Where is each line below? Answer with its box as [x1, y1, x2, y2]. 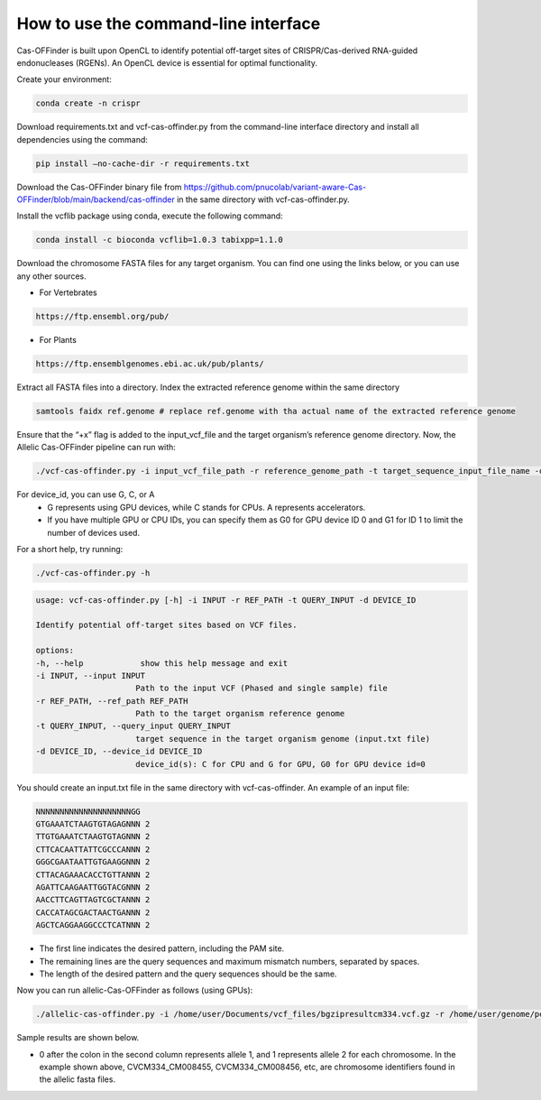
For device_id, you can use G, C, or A [16, 489, 155, 500]
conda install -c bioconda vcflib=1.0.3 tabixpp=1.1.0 [35, 235, 283, 245]
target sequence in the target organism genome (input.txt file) [135, 734, 431, 744]
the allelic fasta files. [39, 1074, 116, 1085]
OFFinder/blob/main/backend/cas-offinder [16, 194, 175, 205]
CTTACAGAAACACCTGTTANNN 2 [35, 869, 151, 880]
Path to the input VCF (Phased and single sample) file [135, 683, 388, 694]
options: [35, 645, 75, 656]
